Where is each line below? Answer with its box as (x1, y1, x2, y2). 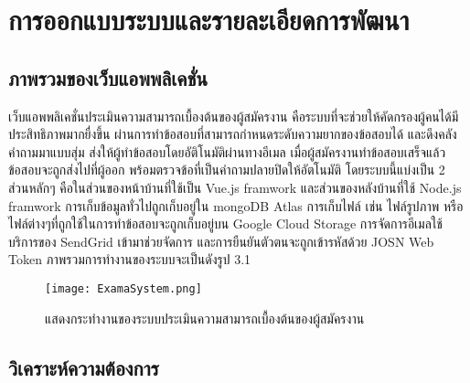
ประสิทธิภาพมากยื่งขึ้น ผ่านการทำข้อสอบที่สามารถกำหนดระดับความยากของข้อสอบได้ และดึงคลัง (8, 124, 457, 144)
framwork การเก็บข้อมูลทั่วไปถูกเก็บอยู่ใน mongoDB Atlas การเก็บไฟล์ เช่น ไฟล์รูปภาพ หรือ (8, 196, 464, 215)
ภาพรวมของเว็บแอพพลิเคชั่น (8, 63, 208, 91)
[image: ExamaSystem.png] (45, 282, 202, 295)
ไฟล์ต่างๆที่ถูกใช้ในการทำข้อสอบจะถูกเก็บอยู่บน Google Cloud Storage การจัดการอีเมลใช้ (8, 214, 443, 233)
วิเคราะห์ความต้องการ (8, 353, 159, 381)
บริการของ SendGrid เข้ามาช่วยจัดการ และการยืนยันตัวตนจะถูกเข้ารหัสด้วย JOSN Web (8, 231, 434, 250)
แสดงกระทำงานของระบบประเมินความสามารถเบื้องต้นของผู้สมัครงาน (45, 308, 365, 327)
